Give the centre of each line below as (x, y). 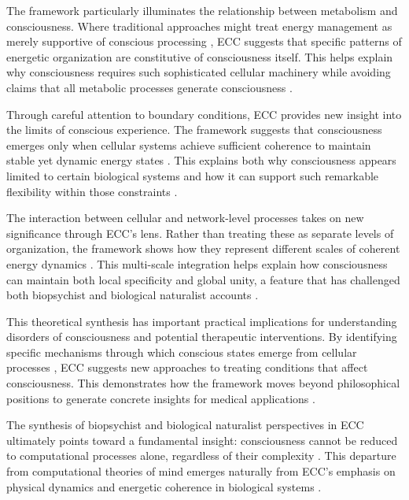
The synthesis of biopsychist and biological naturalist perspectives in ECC (185, 425)
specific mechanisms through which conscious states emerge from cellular (182, 352)
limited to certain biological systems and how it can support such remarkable (193, 175)
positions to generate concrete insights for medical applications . (161, 398)
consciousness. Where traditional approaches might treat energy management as (199, 26)
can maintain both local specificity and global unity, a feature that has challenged (203, 279)
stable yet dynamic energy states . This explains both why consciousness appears (201, 160)
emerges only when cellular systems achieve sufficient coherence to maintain (189, 144)
